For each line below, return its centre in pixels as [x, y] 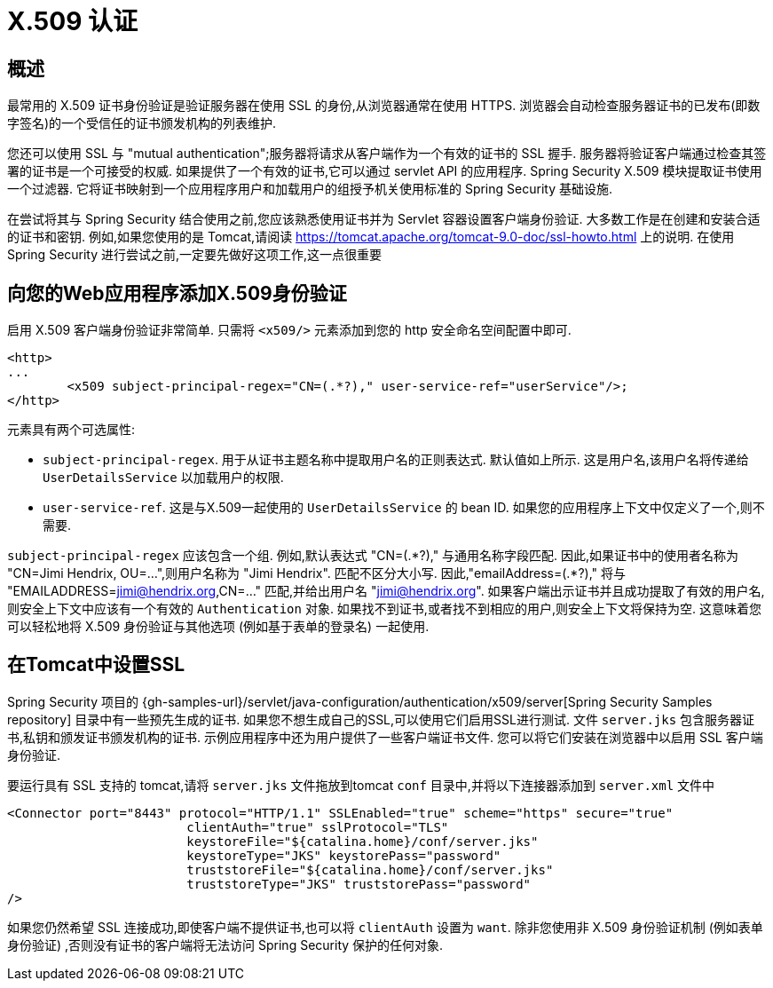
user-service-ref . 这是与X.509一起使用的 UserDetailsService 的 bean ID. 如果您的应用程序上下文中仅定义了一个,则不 [404, 508]
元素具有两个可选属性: [71, 430]
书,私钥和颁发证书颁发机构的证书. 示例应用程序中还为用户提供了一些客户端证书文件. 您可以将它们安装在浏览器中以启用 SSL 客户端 [385, 737]
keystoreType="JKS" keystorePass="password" [344, 855]
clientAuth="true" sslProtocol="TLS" [318, 827]
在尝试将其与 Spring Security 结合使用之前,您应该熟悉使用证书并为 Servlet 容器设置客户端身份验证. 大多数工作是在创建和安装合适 [384, 219]
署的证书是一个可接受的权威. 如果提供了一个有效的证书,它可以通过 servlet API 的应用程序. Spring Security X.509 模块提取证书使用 [385, 171]
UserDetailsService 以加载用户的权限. [163, 478]
